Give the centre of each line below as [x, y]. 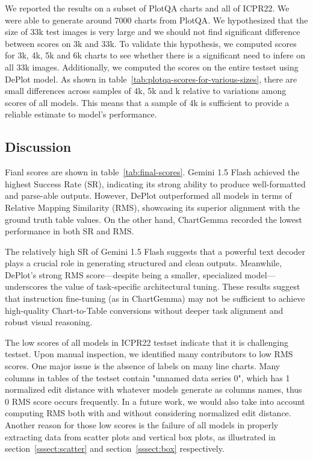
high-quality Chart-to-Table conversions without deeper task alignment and [144, 310]
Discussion [38, 147]
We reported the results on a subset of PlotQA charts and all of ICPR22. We [147, 8]
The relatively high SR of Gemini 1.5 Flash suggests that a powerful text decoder [155, 251]
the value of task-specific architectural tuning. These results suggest [175, 286]
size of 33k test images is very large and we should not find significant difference [153, 32]
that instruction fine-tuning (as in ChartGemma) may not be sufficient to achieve [155, 298]
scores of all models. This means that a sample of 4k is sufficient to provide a [147, 102]
